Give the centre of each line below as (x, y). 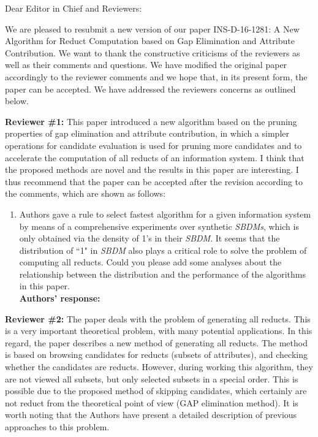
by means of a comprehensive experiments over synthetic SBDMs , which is (159, 226)
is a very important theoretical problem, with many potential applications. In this (159, 331)
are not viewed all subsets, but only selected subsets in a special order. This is (152, 378)
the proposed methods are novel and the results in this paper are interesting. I (152, 169)
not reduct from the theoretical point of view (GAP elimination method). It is (152, 402)
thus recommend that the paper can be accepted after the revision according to (154, 181)
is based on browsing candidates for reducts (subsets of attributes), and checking (156, 355)
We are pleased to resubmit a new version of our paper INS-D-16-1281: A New (152, 28)
